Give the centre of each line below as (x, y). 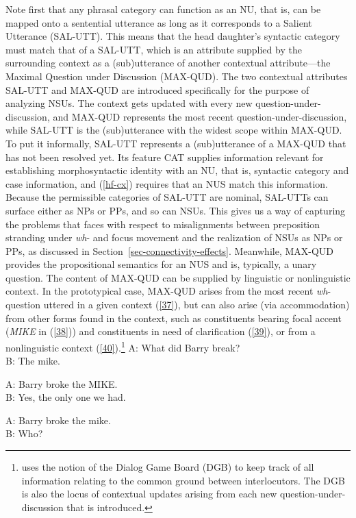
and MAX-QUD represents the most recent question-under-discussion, (200, 116)
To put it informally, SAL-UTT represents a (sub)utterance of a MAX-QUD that (176, 143)
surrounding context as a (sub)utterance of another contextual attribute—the (168, 63)
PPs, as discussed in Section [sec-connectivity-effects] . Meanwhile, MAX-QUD (170, 250)
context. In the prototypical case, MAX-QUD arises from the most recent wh (167, 291)
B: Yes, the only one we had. (66, 397)
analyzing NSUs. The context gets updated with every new (129, 103)
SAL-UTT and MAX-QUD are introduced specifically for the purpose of (157, 89)
